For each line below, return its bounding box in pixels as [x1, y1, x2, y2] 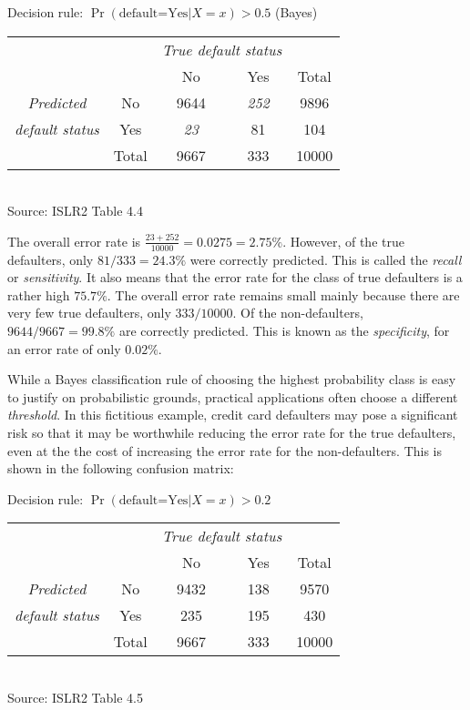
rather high [7, 285, 70, 304]
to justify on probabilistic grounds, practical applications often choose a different [7, 387, 458, 406]
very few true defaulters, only [7, 303, 171, 322]
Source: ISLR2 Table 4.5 [7, 687, 143, 706]
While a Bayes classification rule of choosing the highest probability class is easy [7, 370, 456, 389]
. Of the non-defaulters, [232, 303, 363, 322]
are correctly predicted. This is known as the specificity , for [118, 320, 450, 340]
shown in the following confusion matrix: [7, 459, 234, 478]
